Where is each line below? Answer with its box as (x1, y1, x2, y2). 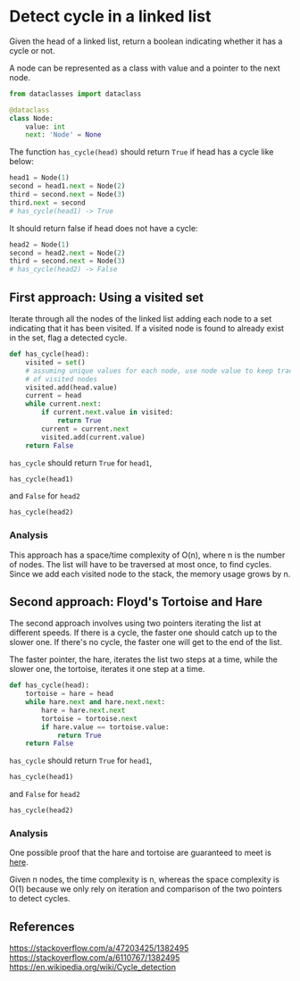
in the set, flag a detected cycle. (9, 332, 128, 343)
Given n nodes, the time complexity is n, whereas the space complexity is (9, 874, 279, 885)
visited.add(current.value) (41, 432, 146, 441)
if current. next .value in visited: (41, 408, 174, 417)
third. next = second (9, 198, 87, 207)
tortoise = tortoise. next (41, 714, 138, 723)
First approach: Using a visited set (9, 289, 204, 305)
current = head (25, 391, 82, 400)
